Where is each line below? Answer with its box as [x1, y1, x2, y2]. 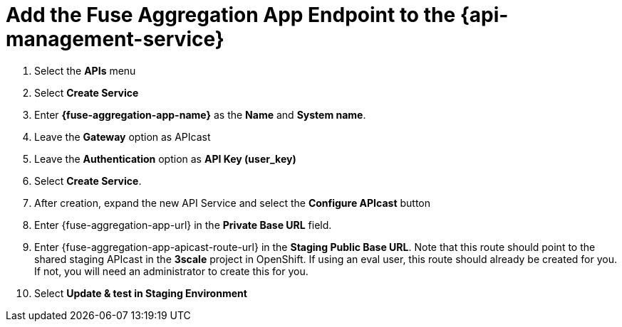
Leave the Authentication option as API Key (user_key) [34, 152, 296, 165]
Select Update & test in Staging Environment [34, 286, 247, 299]
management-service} [6, 27, 224, 51]
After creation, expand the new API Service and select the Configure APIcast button [34, 196, 430, 209]
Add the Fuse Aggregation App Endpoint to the [6, 3, 456, 27]
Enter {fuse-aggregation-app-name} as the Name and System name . [34, 108, 366, 121]
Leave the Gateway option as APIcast [34, 130, 211, 143]
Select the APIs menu [34, 64, 136, 77]
